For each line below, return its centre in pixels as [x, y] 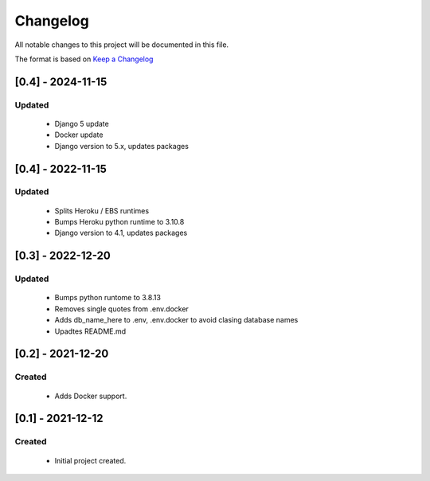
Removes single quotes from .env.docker [121, 309]
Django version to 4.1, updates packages [121, 233]
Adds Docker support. [91, 396]
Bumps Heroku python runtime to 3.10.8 [119, 222]
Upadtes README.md [90, 331]
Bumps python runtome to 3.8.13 [107, 298]
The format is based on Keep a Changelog [84, 59]
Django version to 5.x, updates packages [121, 146]
